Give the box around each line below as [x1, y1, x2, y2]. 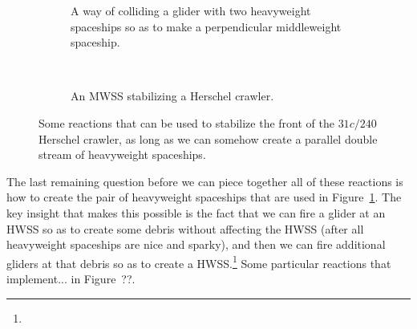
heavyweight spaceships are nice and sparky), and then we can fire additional [6, 236, 386, 253]
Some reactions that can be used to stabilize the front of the [38, 114, 334, 131]
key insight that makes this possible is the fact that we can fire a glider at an [6, 204, 386, 221]
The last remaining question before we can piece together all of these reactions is [6, 173, 403, 189]
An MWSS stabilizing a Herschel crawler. [71, 87, 274, 104]
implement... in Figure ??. [6, 270, 136, 286]
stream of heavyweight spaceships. [38, 146, 206, 163]
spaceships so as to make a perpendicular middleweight [71, 18, 342, 35]
